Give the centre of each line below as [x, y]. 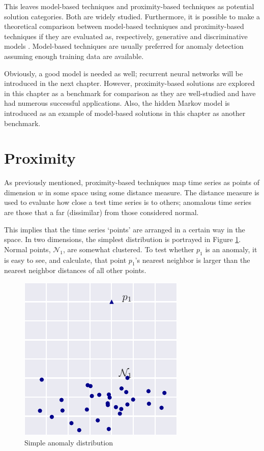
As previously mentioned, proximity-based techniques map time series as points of [132, 182]
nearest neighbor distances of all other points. [75, 270]
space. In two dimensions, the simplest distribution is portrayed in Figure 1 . [123, 239]
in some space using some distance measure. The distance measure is [152, 192]
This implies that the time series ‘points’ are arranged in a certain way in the [125, 229]
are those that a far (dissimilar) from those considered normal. [101, 212]
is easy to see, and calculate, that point [65, 260]
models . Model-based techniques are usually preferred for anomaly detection [124, 46]
